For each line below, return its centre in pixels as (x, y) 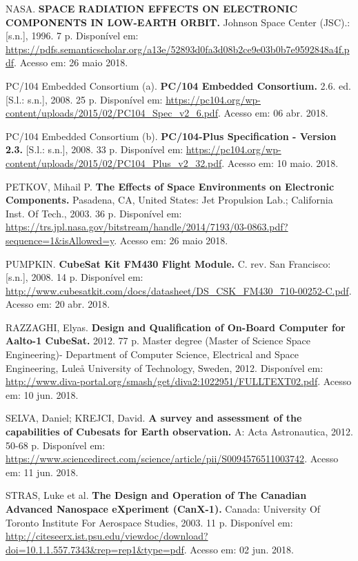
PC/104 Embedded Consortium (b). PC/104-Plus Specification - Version (171, 136)
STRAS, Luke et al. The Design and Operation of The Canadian (156, 495)
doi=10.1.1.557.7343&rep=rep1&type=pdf (95, 549)
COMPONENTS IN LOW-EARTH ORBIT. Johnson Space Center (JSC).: (178, 22)
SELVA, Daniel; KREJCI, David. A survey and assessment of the (154, 418)
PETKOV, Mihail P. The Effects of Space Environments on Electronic (170, 186)
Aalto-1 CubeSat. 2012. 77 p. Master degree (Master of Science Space (158, 341)
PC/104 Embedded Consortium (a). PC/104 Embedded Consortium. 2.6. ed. (178, 85)
